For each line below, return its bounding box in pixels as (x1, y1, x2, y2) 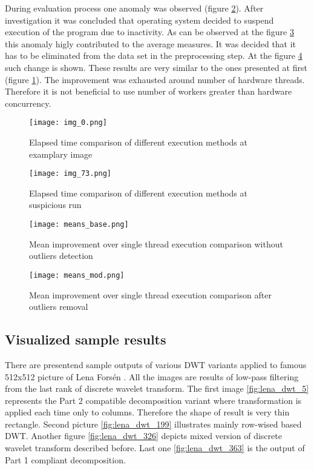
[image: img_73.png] (29, 169, 112, 178)
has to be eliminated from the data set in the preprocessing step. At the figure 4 (5, 49, 303, 62)
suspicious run (29, 198, 82, 211)
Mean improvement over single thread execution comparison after (29, 288, 272, 301)
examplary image (29, 147, 93, 160)
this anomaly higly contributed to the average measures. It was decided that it (5, 37, 296, 50)
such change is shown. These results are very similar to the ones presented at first (5, 61, 307, 73)
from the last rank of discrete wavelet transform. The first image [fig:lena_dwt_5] (5, 382, 309, 395)
